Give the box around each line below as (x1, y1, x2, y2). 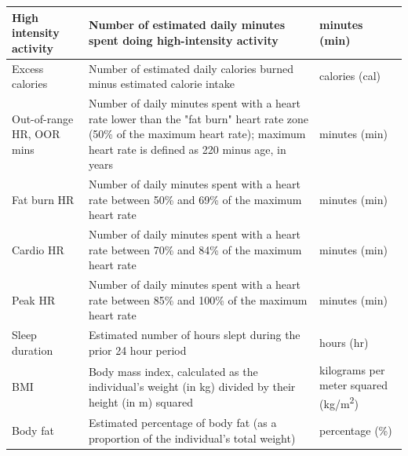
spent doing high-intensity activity (88, 31, 279, 48)
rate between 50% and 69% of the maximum (88, 191, 302, 207)
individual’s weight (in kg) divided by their (88, 378, 296, 395)
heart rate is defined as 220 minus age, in (88, 140, 286, 157)
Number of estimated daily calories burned (88, 60, 294, 76)
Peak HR (12, 291, 56, 308)
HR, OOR (12, 126, 60, 142)
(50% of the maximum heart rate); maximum (88, 126, 306, 142)
